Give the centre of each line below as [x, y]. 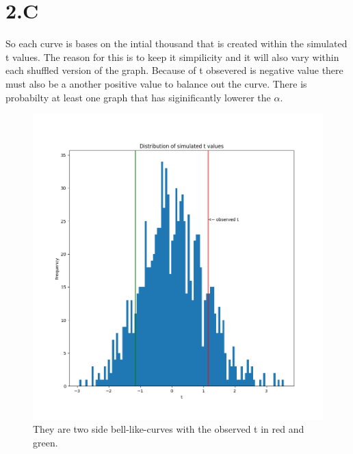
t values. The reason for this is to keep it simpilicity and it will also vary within [172, 56]
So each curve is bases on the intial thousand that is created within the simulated [176, 43]
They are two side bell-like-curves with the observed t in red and [169, 429]
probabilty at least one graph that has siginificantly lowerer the [138, 97]
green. [45, 442]
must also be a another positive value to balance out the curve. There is [156, 83]
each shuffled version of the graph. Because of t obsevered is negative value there [174, 70]
